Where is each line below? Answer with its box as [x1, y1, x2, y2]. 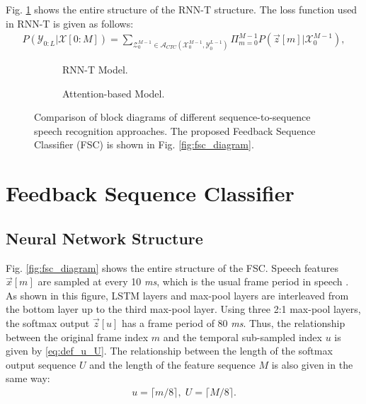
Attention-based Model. [62, 85, 165, 100]
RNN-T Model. [62, 62, 128, 77]
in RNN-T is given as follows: [6, 16, 134, 30]
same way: [6, 371, 50, 386]
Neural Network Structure [6, 227, 203, 249]
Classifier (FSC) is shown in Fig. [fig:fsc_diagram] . [34, 137, 254, 152]
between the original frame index [6, 329, 149, 344]
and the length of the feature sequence [89, 357, 256, 372]
